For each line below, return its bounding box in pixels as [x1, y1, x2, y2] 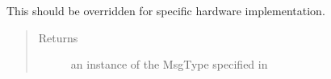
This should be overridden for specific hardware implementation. [6, 2, 325, 18]
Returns [38, 29, 78, 45]
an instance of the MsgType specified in [70, 56, 268, 73]
